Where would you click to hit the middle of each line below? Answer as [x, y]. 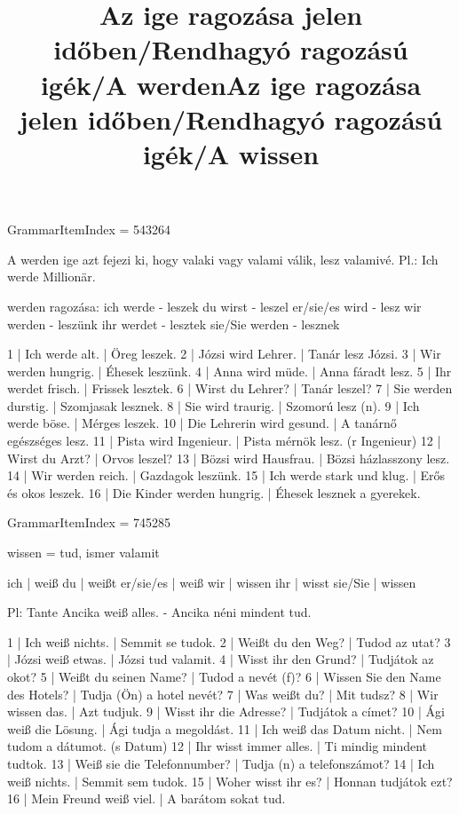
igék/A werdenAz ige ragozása [231, 84]
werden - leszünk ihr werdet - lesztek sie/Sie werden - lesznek [174, 324]
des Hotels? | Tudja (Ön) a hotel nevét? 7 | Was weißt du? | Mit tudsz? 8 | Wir [223, 694]
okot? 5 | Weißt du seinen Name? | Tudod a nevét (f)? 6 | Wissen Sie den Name [224, 676]
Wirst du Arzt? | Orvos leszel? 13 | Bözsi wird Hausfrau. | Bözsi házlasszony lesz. [229, 458]
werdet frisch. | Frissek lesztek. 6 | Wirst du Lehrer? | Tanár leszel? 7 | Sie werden [230, 388]
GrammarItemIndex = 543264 [89, 229]
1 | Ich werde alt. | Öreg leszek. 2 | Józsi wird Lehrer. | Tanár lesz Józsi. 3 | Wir [224, 354]
